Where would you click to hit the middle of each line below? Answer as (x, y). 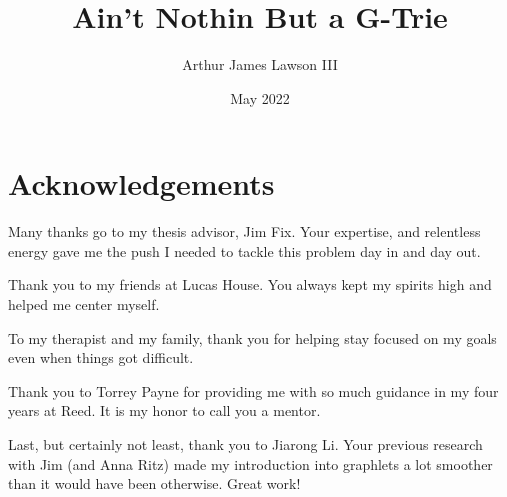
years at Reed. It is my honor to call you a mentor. (164, 410)
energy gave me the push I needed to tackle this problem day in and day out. (244, 250)
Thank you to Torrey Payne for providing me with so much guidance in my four (253, 390)
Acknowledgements (141, 183)
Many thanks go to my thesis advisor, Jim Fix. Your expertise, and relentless (244, 231)
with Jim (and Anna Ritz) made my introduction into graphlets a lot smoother (250, 463)
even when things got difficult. (101, 357)
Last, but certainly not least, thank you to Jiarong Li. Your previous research (245, 444)
